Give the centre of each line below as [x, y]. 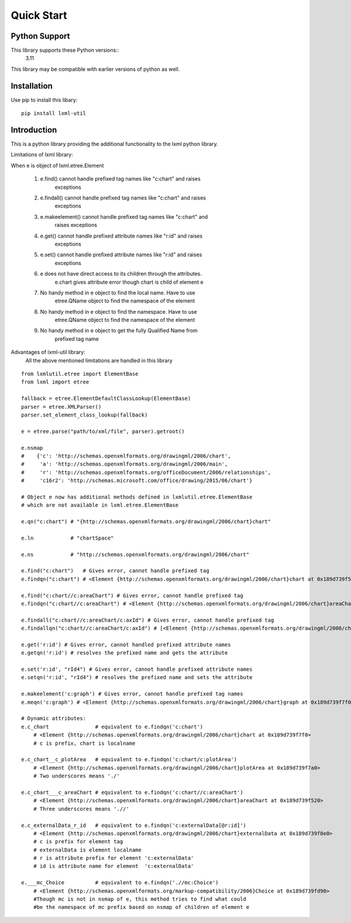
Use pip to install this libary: [44, 100]
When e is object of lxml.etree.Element [57, 165]
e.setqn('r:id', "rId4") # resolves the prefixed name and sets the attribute [137, 678]
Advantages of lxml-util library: [48, 352]
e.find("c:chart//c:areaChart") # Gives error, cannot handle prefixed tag [132, 595]
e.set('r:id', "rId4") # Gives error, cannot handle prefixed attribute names [137, 669]
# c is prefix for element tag [78, 842]
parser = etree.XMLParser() [61, 407]
